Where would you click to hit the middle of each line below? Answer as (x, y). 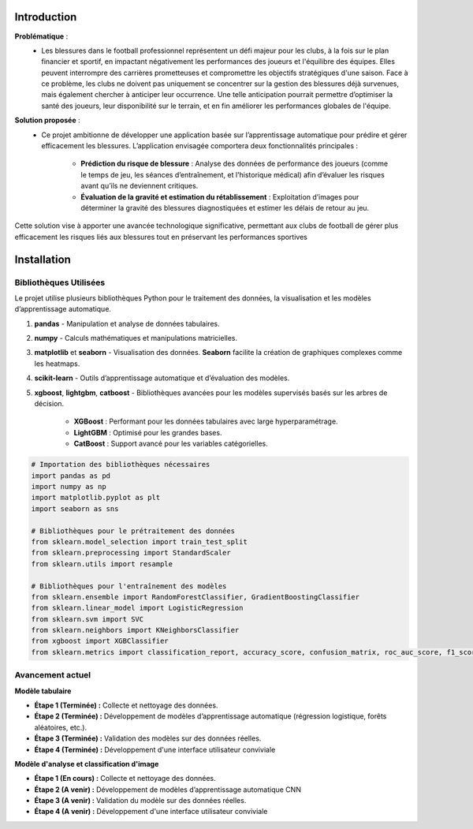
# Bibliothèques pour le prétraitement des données (133, 531)
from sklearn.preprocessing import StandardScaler (131, 553)
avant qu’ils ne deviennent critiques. (140, 186)
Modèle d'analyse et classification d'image (87, 764)
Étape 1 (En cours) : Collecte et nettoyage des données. (125, 779)
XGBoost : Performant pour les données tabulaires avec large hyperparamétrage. (206, 421)
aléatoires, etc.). (60, 727)
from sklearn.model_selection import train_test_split (139, 541)
